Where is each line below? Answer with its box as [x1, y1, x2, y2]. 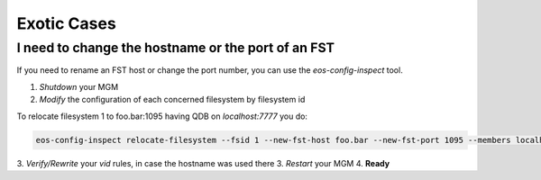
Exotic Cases [16, 13, 116, 33]
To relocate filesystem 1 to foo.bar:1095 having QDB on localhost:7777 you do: [16, 111, 308, 121]
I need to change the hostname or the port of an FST [16, 40, 335, 56]
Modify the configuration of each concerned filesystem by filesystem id [39, 94, 306, 105]
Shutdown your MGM [39, 81, 119, 92]
